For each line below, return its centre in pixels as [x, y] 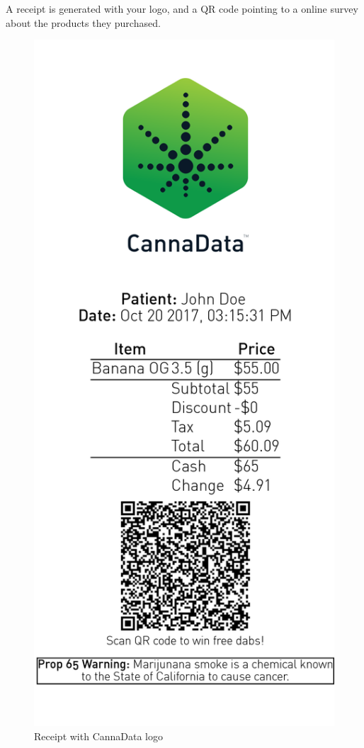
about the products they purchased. [83, 22]
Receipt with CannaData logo [98, 736]
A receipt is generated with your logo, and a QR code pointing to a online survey [182, 8]
